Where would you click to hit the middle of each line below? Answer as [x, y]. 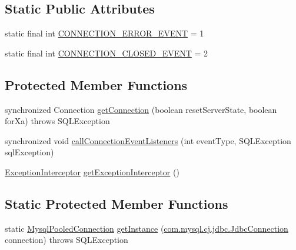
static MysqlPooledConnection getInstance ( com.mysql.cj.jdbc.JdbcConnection [147, 228]
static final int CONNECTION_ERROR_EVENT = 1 [104, 33]
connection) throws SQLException [66, 240]
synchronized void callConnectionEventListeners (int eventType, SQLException [148, 140]
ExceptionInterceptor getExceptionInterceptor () [92, 171]
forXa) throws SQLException [57, 121]
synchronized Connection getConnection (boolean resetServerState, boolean [141, 109]
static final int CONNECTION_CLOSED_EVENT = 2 [107, 53]
